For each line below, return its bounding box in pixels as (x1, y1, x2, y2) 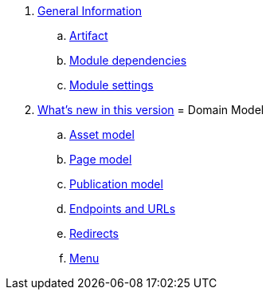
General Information (37, 4, 142, 18)
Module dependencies (69, 53, 187, 67)
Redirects (69, 227, 119, 240)
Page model (69, 152, 132, 166)
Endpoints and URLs (69, 202, 176, 215)
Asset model (69, 128, 135, 141)
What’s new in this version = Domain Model (37, 103, 264, 116)
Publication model (69, 177, 163, 191)
